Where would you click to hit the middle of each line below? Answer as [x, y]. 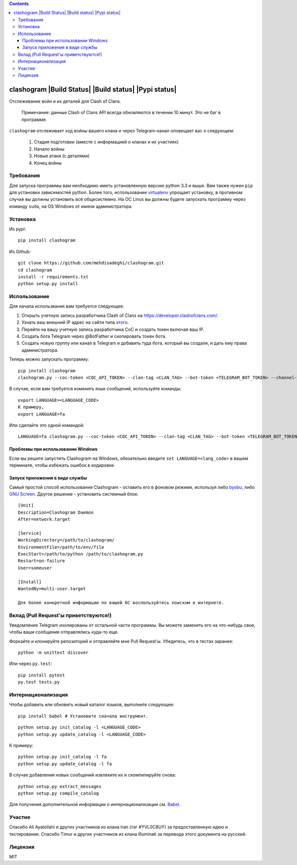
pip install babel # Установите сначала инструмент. [83, 716]
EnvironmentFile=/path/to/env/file [61, 547]
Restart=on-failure [42, 561]
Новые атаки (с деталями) [62, 156]
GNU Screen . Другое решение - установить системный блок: [74, 494]
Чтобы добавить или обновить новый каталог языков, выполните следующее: [92, 705]
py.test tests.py [39, 682]
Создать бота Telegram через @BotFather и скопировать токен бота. [94, 336]
